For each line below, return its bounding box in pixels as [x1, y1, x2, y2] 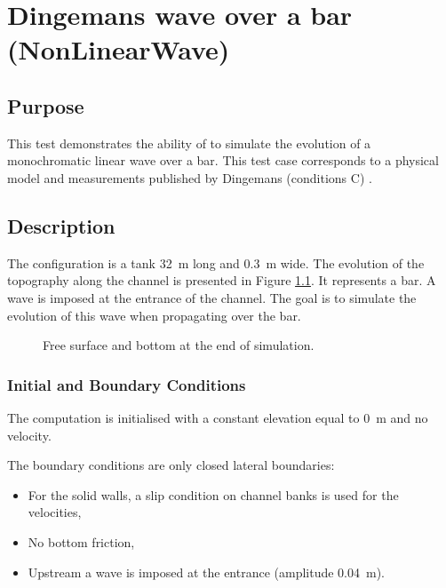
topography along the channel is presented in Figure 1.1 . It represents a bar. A [7, 271, 436, 290]
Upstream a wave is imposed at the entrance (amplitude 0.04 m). [28, 562, 386, 581]
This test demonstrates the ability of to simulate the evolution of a [7, 133, 371, 152]
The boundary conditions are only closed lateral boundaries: [7, 456, 335, 474]
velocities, [28, 503, 82, 521]
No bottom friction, [28, 532, 135, 551]
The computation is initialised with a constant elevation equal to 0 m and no [7, 408, 428, 426]
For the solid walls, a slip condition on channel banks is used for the [28, 485, 399, 504]
